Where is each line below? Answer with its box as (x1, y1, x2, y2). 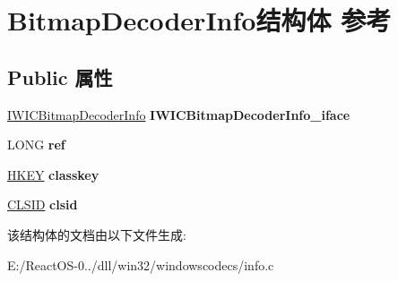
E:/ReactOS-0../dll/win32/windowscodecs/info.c (7, 255, 274, 274)
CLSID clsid (7, 195, 78, 214)
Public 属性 (7, 63, 113, 90)
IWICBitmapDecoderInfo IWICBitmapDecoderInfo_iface (7, 105, 350, 123)
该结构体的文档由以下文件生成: (7, 225, 186, 243)
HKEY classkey (7, 165, 99, 183)
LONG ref (7, 135, 65, 154)
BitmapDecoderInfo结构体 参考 (7, 2, 392, 38)
